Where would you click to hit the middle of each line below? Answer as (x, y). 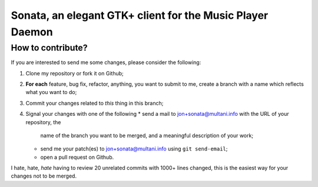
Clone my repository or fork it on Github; (74, 73)
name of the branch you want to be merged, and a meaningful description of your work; (147, 135)
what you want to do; (51, 92)
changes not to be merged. (44, 176)
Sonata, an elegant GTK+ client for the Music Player (140, 15)
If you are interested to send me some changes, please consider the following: (106, 62)
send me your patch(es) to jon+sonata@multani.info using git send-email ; (134, 149)
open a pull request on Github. (77, 157)
